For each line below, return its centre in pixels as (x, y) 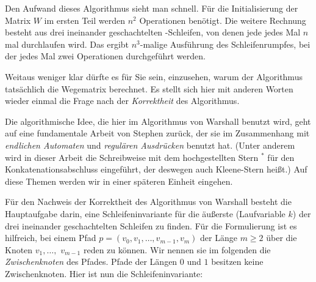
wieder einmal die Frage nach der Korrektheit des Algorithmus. (122, 101)
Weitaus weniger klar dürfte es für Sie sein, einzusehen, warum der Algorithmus (154, 76)
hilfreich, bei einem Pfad (51, 238)
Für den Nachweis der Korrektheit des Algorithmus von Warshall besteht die (148, 202)
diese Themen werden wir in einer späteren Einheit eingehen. (119, 181)
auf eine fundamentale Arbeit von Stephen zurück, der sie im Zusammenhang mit (157, 133)
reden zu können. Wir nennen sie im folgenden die (177, 249)
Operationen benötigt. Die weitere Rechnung (223, 20)
